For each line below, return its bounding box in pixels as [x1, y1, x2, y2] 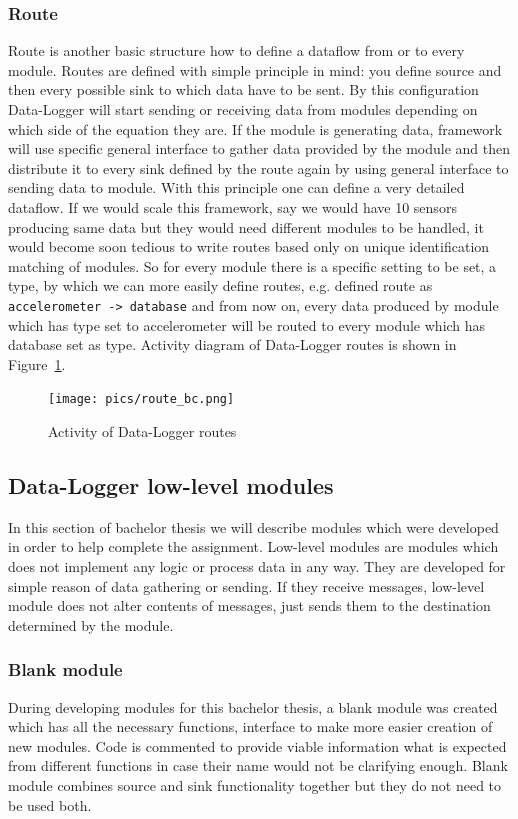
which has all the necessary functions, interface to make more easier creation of [8, 716, 493, 737]
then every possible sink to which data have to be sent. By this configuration [8, 79, 479, 100]
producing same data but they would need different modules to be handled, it [8, 216, 484, 237]
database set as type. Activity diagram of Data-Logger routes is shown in [8, 334, 457, 355]
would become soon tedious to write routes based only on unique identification [8, 236, 490, 257]
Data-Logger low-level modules [8, 470, 334, 501]
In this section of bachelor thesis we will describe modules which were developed [8, 516, 499, 537]
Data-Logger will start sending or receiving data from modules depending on [8, 99, 478, 119]
